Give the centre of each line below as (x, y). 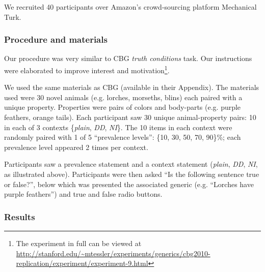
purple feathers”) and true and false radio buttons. (83, 194)
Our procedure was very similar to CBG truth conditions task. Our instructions (128, 58)
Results (20, 216)
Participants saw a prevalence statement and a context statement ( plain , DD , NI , (131, 164)
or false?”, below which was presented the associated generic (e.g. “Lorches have (129, 184)
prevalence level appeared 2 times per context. (76, 147)
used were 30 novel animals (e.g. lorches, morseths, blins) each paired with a (123, 97)
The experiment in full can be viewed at (79, 243)
